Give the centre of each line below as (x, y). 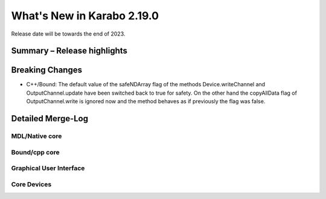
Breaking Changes (47, 70)
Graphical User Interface (48, 168)
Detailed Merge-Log (50, 118)
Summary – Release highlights (69, 51)
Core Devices (31, 184)
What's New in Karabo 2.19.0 (85, 16)
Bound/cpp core (35, 152)
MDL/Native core (37, 136)
